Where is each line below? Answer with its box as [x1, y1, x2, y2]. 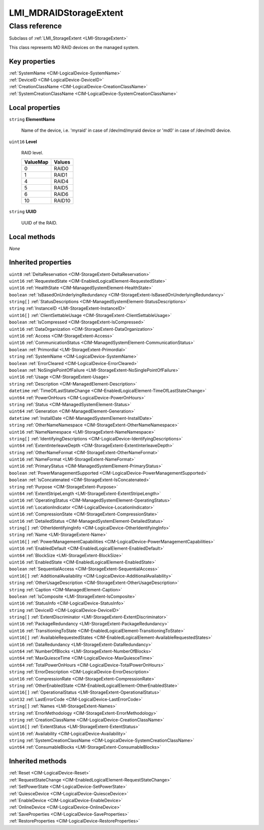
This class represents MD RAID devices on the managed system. [9, 44, 139, 50]
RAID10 [54, 197, 71, 204]
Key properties [9, 57, 56, 66]
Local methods [9, 233, 56, 241]
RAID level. [21, 149, 44, 155]
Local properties [9, 103, 61, 112]
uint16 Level [9, 139, 37, 145]
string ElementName [9, 116, 56, 122]
